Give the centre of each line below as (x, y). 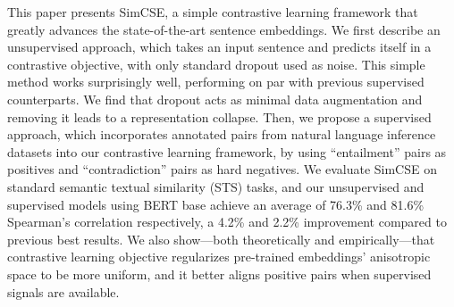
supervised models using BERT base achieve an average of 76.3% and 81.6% (216, 204)
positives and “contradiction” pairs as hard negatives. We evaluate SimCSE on (222, 169)
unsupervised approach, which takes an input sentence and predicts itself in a (219, 47)
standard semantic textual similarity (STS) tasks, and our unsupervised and (216, 186)
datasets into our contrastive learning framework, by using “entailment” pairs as (227, 151)
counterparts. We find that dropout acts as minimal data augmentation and (215, 99)
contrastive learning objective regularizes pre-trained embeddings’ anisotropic (219, 257)
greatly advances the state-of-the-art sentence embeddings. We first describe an (224, 29)
